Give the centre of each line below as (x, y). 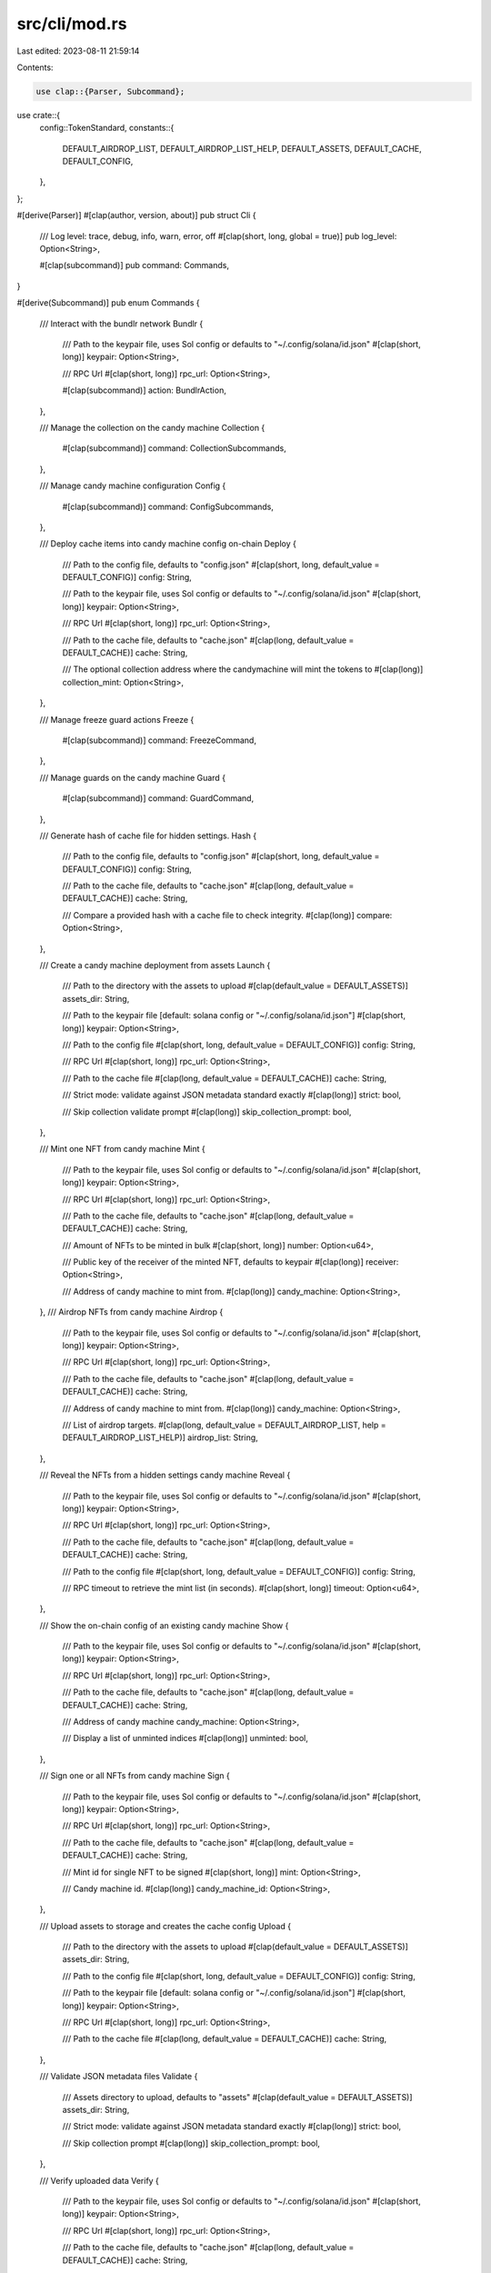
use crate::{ (39, 115)
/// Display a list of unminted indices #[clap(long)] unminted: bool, (185, 1738)
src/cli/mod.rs (72, 24)
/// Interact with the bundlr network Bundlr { (121, 324)
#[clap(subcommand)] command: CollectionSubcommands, (174, 448)
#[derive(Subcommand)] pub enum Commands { (108, 303)
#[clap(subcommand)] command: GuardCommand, (158, 798)
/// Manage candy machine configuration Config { (133, 486)
